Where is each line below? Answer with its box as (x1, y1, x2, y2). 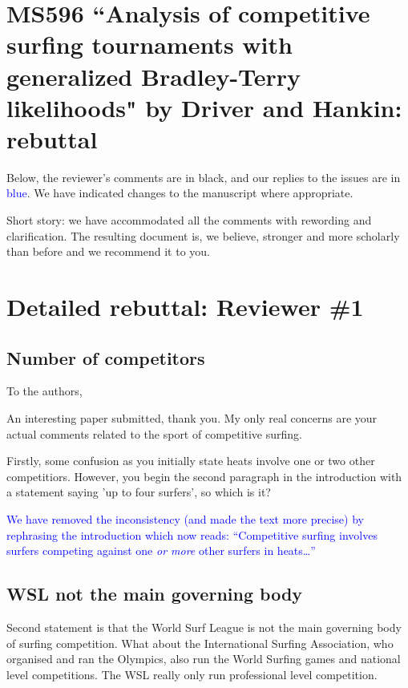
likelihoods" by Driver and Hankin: (6, 91, 402, 123)
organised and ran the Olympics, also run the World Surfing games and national (6, 650, 401, 667)
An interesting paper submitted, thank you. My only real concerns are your (6, 410, 378, 427)
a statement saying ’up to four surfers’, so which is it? (6, 484, 271, 500)
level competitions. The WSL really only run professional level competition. (6, 666, 378, 682)
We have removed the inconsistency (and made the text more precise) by (6, 510, 364, 527)
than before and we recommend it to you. (6, 243, 211, 260)
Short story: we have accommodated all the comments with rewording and (6, 212, 372, 229)
